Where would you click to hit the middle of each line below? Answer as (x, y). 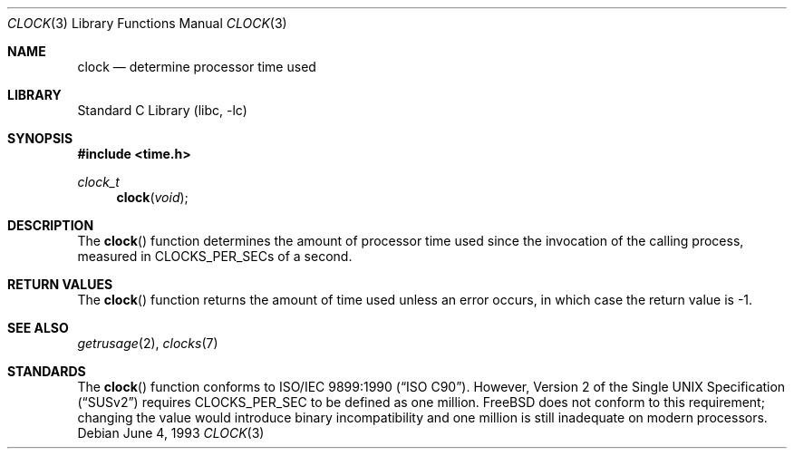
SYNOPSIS (40, 138)
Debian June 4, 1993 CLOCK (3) (171, 433)
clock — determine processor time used (197, 67)
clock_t (98, 182)
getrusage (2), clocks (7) (148, 343)
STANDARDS (47, 371)
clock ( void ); (152, 197)
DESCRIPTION (51, 225)
